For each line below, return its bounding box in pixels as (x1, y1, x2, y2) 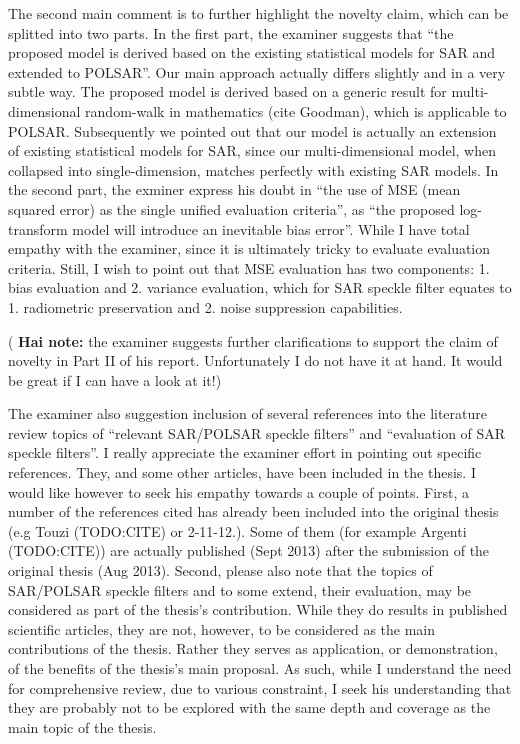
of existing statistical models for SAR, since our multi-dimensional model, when (8, 140, 497, 161)
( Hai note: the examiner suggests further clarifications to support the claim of (8, 330, 498, 351)
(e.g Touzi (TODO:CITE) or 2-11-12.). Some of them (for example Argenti (8, 520, 467, 541)
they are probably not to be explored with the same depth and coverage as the (8, 697, 491, 718)
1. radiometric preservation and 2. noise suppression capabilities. (8, 296, 403, 317)
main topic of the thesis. (8, 716, 157, 737)
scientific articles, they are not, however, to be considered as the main (8, 618, 436, 639)
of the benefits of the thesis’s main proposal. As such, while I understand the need (8, 658, 512, 678)
